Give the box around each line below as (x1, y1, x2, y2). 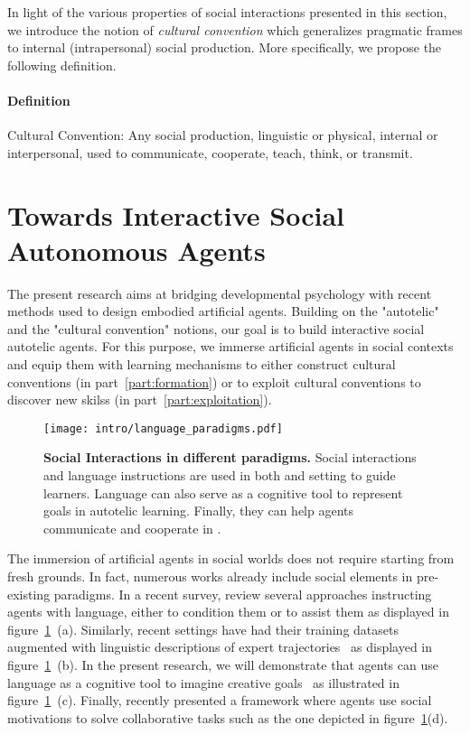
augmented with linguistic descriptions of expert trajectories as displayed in (7, 637, 433, 656)
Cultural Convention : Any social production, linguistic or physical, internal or (7, 125, 438, 144)
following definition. (7, 55, 117, 74)
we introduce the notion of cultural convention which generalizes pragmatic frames (7, 20, 463, 39)
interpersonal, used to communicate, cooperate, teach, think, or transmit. (7, 143, 413, 162)
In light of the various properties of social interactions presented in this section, (7, 3, 447, 21)
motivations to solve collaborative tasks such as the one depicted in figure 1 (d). (7, 708, 448, 727)
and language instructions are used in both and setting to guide (43, 466, 396, 485)
